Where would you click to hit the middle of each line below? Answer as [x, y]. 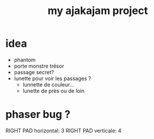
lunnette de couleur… [48, 84]
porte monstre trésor [39, 66]
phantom [25, 60]
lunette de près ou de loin [54, 91]
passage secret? [34, 72]
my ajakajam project [98, 11]
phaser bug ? [38, 114]
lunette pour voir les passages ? [52, 78]
